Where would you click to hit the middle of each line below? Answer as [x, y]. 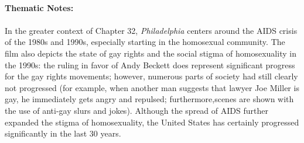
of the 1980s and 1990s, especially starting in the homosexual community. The [145, 42]
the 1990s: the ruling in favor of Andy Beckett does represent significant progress [150, 64]
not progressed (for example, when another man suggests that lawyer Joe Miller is [152, 87]
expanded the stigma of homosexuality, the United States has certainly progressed [152, 122]
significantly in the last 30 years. [63, 133]
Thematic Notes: [39, 7]
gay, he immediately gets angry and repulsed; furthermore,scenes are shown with [149, 99]
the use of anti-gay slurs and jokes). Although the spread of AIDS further [136, 110]
